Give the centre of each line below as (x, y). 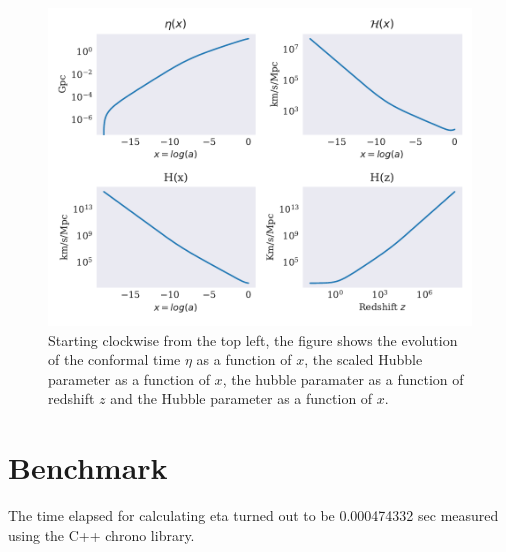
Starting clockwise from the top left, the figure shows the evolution (253, 339)
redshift (71, 398)
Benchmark (88, 467)
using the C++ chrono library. (101, 534)
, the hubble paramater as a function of (343, 378)
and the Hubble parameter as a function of (241, 398)
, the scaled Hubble (363, 359)
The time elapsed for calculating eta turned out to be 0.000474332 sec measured (253, 515)
